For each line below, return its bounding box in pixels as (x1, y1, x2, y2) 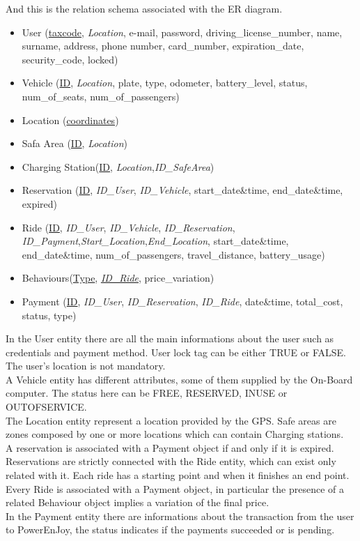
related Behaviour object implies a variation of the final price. (6, 495, 269, 510)
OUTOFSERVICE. (6, 399, 87, 414)
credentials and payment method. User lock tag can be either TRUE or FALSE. (6, 344, 346, 359)
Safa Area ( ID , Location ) (22, 136, 127, 151)
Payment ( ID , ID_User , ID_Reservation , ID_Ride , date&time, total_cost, (22, 294, 343, 308)
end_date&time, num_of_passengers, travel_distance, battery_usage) (22, 247, 325, 261)
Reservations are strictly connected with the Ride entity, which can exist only (6, 454, 336, 468)
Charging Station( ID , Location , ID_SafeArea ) (22, 159, 214, 174)
